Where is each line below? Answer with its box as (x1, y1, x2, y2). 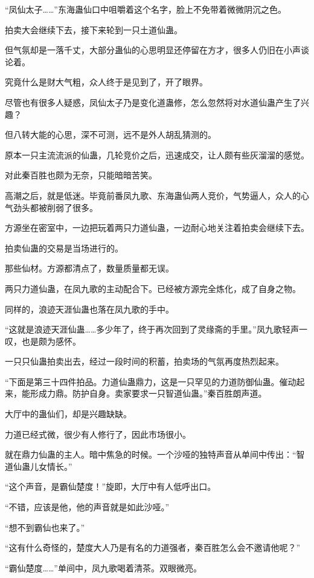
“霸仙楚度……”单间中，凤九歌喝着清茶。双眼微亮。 (5, 561, 202, 574)
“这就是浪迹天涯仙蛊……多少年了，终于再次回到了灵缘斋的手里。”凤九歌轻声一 (5, 323, 307, 336)
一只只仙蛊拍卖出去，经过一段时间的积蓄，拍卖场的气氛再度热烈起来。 (5, 355, 284, 368)
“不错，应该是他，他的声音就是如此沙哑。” (5, 501, 170, 513)
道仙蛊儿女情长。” (5, 459, 72, 472)
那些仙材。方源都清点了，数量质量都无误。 (5, 262, 174, 274)
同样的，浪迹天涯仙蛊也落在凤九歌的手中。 (5, 302, 174, 315)
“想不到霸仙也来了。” (5, 521, 85, 533)
